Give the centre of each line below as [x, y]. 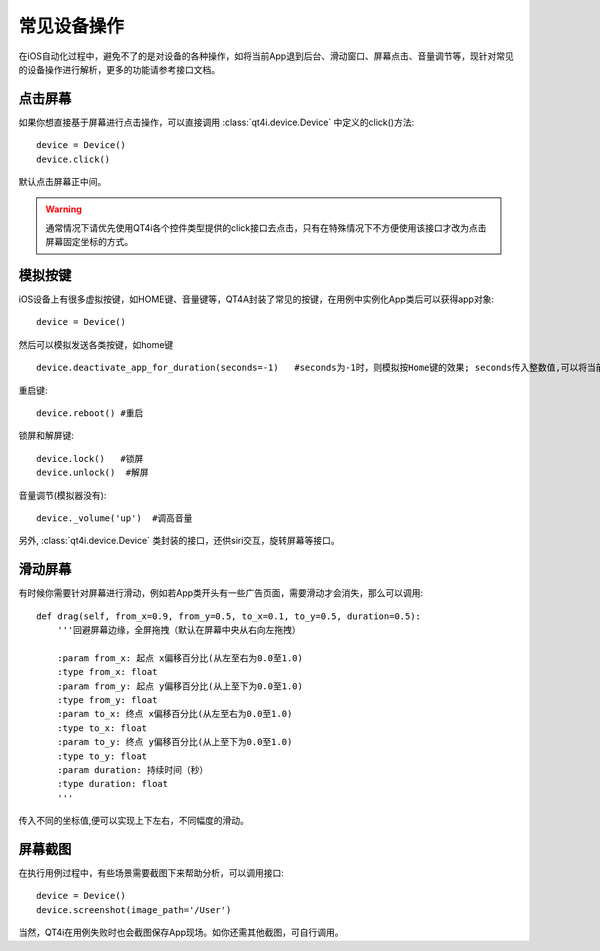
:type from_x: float [107, 672]
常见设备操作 [71, 26]
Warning [63, 209]
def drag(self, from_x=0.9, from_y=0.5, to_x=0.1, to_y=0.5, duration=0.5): [229, 616]
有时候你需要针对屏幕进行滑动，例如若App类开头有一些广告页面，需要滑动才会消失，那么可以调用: [221, 593]
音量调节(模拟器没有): [62, 495]
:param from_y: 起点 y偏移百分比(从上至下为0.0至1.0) [180, 686]
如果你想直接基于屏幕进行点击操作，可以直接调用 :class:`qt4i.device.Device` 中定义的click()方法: [216, 122]
